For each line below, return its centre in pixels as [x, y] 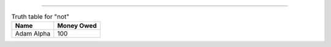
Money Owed [77, 26]
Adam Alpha [33, 34]
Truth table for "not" [40, 17]
